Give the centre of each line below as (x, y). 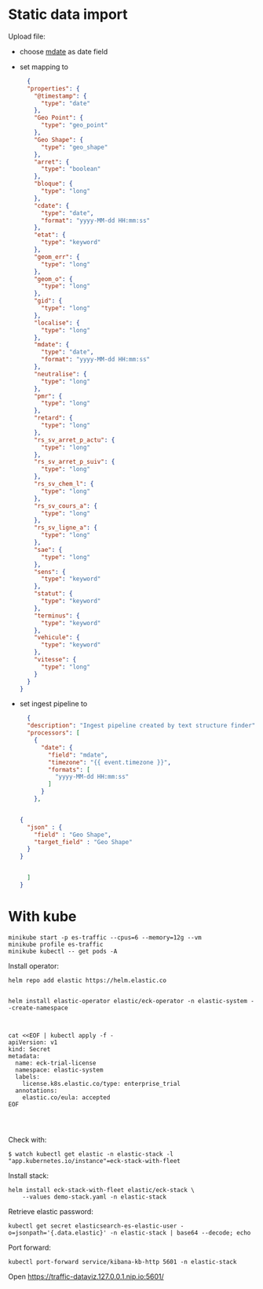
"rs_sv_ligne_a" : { (66, 528)
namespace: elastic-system (59, 1070)
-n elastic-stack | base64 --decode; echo (180, 1233)
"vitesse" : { (55, 660)
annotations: (37, 1091)
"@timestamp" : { (60, 96)
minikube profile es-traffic (56, 944)
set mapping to (44, 67)
